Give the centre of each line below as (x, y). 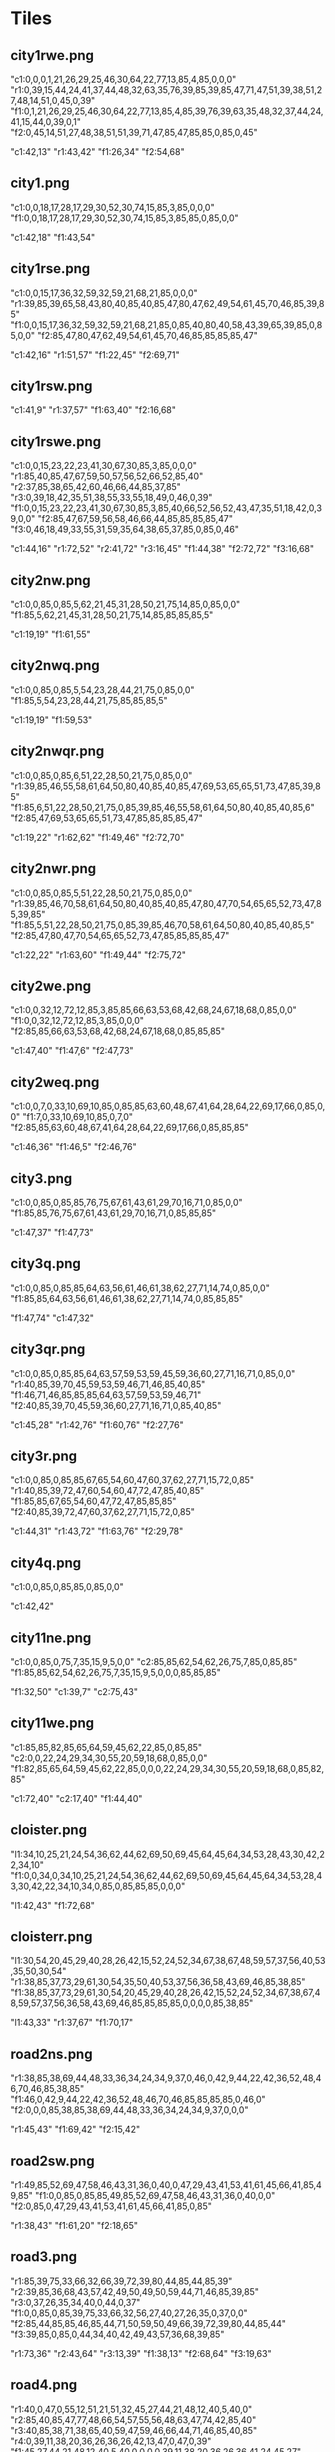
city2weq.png (55, 1082)
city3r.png (44, 1455)
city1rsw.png (51, 386)
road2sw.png (52, 2160)
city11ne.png (51, 1637)
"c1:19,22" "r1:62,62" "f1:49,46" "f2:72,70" (97, 837)
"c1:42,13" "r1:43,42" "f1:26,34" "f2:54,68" (97, 151)
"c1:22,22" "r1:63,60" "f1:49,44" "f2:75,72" (98, 954)
